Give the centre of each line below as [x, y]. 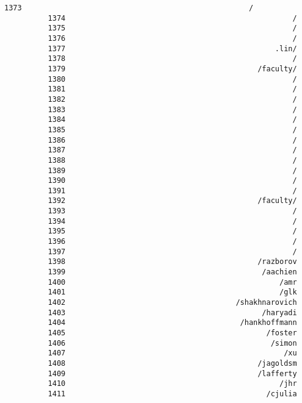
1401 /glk [172, 292]
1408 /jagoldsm [172, 363]
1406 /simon [172, 343]
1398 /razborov [172, 262]
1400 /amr [172, 282]
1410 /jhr [172, 384]
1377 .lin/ [172, 48]
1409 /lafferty [172, 373]
